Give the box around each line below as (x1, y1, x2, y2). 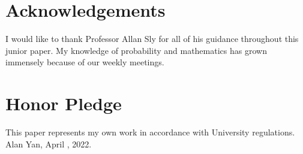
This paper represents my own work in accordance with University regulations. (5, 126, 295, 138)
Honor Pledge (5, 91, 122, 116)
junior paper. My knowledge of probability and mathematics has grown (5, 44, 267, 56)
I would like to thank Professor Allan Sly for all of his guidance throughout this (5, 32, 299, 45)
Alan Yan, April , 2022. (5, 137, 92, 150)
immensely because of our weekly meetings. (5, 56, 164, 68)
